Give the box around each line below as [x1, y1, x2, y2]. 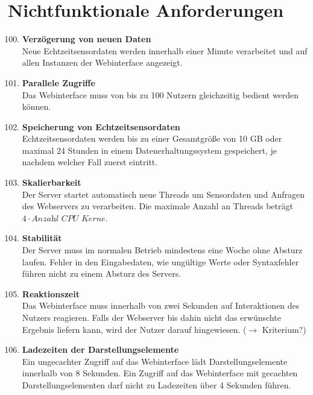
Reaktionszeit [22, 287, 80, 300]
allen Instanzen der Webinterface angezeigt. [22, 56, 183, 69]
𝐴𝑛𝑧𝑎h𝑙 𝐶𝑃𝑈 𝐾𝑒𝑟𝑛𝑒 [31, 214, 106, 223]
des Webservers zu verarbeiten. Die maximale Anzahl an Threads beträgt [22, 200, 293, 212]
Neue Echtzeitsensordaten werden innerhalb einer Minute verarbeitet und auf [22, 44, 308, 57]
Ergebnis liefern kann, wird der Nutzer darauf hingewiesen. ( [22, 323, 247, 335]
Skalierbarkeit [22, 176, 81, 189]
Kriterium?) [262, 323, 306, 335]
